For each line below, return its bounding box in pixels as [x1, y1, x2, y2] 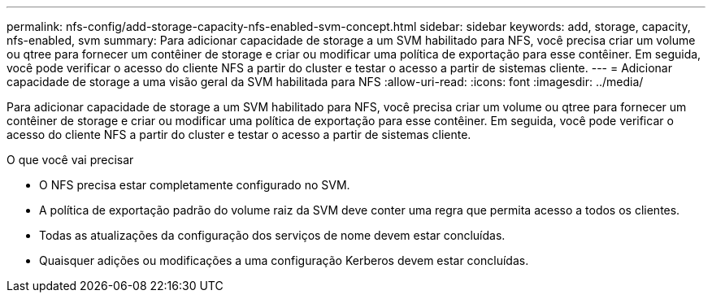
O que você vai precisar [7, 153, 134, 167]
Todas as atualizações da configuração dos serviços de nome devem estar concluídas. [39, 228, 506, 242]
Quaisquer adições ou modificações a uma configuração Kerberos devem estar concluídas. [39, 253, 529, 267]
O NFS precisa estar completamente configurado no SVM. [39, 178, 350, 192]
